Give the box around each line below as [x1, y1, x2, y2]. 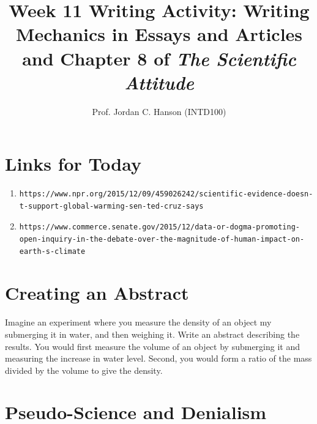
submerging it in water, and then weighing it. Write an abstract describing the [5, 327, 300, 340]
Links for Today [5, 151, 141, 176]
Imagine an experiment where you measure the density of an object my [5, 316, 272, 329]
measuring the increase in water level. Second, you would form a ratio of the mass [5, 352, 312, 365]
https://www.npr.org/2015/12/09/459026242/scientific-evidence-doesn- [19, 190, 313, 199]
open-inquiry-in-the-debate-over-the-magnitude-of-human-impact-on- [19, 235, 305, 244]
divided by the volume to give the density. [5, 363, 163, 376]
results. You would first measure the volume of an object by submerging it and [5, 340, 300, 352]
